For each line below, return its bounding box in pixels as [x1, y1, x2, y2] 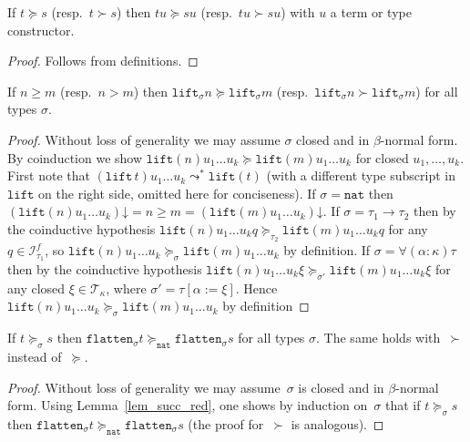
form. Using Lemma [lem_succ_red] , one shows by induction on [7, 396, 368, 415]
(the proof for [188, 414, 264, 433]
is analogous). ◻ [291, 414, 384, 433]
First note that [7, 166, 90, 185]
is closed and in [298, 377, 384, 396]
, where [106, 278, 147, 297]
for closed [355, 148, 409, 167]
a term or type [330, 3, 412, 21]
